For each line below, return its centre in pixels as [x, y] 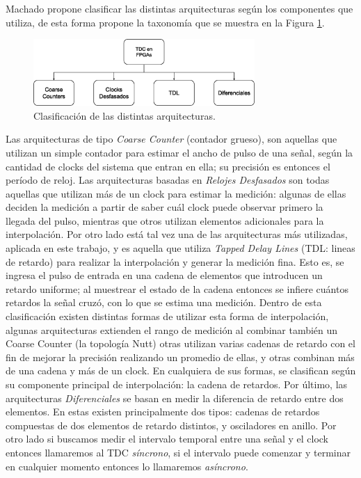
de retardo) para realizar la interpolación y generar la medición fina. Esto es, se [175, 261]
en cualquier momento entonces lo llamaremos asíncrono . [127, 466]
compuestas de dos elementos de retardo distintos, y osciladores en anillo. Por [171, 425]
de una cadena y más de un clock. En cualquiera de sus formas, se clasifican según [181, 371]
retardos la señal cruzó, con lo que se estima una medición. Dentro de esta [164, 302]
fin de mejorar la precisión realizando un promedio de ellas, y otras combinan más [180, 357]
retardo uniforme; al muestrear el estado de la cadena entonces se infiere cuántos [177, 288]
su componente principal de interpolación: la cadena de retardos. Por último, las [177, 384]
